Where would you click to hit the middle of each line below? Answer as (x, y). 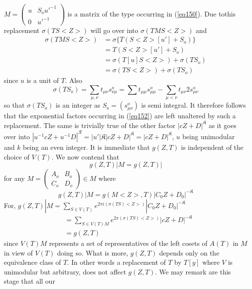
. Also (74, 80)
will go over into (114, 30)
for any (15, 178)
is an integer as (78, 105)
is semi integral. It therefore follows (194, 105)
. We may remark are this (193, 271)
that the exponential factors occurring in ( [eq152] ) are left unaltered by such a (120, 116)
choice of (17, 156)
